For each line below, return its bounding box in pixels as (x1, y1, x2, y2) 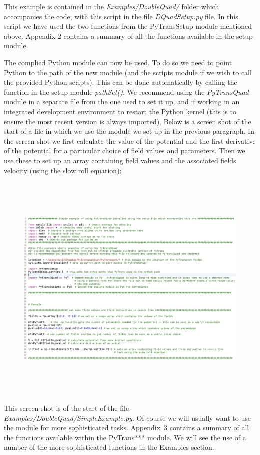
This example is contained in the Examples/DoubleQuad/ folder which (4, 1, 219, 11)
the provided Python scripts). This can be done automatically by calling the (4, 77, 237, 87)
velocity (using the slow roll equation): (4, 165, 122, 175)
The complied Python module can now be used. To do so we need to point (4, 57, 232, 67)
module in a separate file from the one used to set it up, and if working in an (4, 96, 240, 107)
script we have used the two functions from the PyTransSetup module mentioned (4, 21, 252, 31)
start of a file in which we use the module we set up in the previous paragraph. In (4, 126, 254, 136)
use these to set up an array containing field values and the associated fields (4, 155, 236, 165)
